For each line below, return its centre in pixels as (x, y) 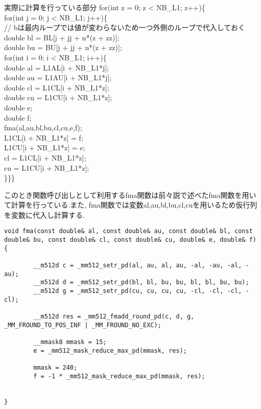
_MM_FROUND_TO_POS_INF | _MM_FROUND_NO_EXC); (83, 325)
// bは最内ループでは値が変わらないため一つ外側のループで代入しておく (125, 27)
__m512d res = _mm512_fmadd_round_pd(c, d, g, (114, 317)
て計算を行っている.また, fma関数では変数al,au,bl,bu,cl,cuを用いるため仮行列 (131, 205)
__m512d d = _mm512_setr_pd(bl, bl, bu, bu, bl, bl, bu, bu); (141, 282)
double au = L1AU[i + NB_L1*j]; (58, 77)
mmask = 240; (55, 367)
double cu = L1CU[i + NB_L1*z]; (58, 97)
